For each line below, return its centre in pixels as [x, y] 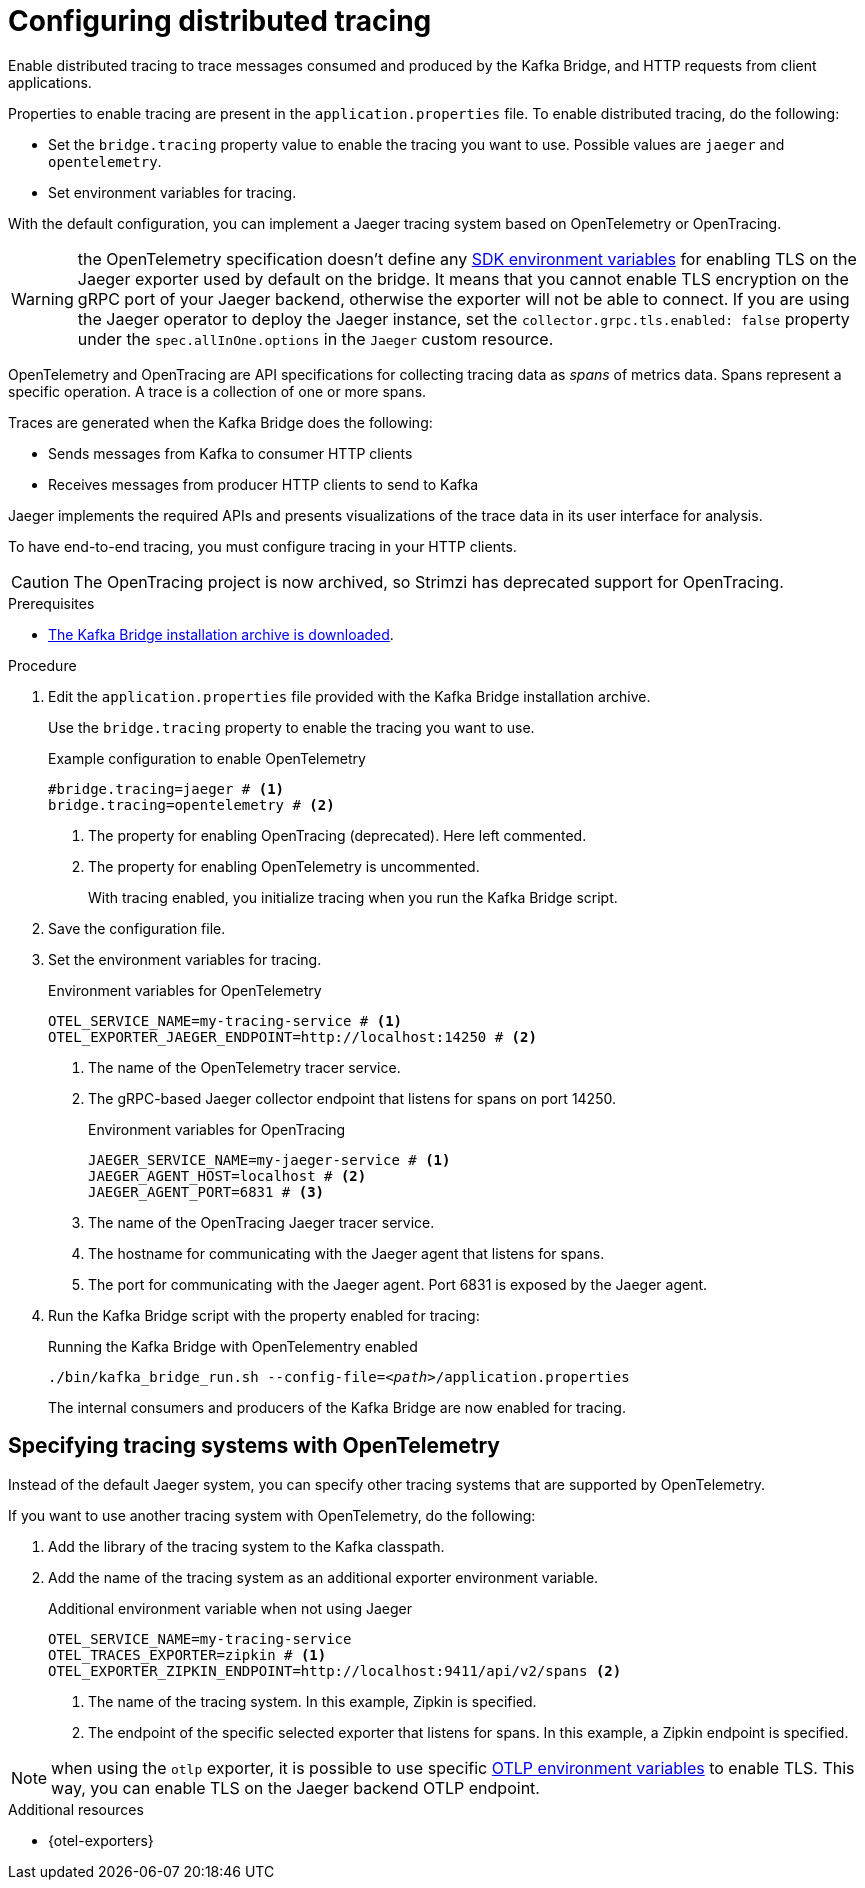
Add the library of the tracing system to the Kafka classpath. [246, 1546]
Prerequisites [51, 603]
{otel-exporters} [101, 1840]
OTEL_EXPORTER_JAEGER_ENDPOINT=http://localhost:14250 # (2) [292, 1036]
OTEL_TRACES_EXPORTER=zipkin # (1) [187, 1654]
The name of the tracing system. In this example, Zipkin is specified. [312, 1701]
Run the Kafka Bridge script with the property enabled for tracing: [264, 1315]
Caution [40, 581]
